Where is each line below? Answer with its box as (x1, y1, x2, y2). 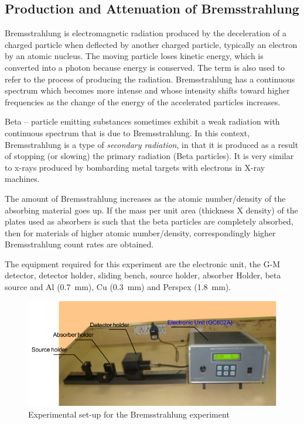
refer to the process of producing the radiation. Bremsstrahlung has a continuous (5, 73, 295, 85)
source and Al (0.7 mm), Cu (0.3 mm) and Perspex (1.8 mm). (5, 281, 231, 293)
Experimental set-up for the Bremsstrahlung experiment (28, 408, 230, 420)
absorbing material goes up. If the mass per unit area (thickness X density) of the (5, 204, 298, 216)
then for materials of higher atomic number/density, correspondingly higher (5, 226, 276, 239)
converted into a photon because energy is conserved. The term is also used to (5, 61, 285, 73)
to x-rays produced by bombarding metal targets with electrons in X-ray (5, 161, 265, 173)
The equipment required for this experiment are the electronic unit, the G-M (5, 257, 281, 270)
